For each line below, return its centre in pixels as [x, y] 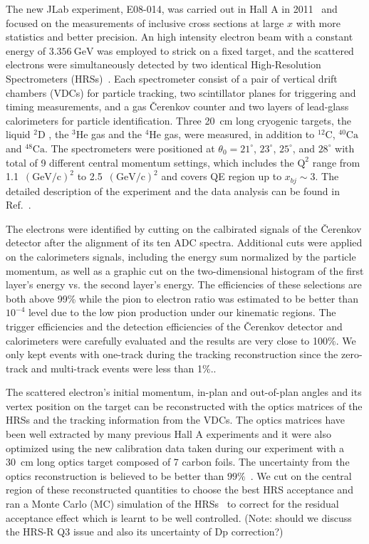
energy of [26, 50]
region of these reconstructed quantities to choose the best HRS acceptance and [180, 490]
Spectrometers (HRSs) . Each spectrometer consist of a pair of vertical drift [172, 78]
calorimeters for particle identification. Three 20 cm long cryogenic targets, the [178, 120]
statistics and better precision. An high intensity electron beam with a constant [180, 37]
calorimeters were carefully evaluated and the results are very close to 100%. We [181, 340]
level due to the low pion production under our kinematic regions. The [182, 312]
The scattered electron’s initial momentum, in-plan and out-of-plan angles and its [184, 392]
